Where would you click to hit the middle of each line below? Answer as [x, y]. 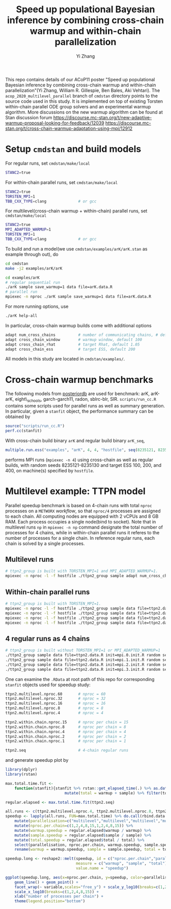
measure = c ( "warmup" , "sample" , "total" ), [122, 863]
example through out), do [32, 254]
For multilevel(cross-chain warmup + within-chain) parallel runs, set [76, 211]
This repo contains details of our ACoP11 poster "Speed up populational [80, 79]
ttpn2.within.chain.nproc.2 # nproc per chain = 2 [66, 736]
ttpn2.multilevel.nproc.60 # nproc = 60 [55, 694]
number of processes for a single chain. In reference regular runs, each [80, 538]
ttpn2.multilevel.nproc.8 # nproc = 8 [54, 708]
